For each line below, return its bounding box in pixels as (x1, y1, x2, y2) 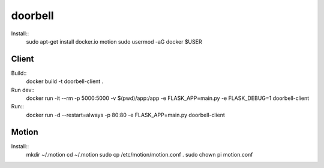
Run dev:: (11, 86, 35, 93)
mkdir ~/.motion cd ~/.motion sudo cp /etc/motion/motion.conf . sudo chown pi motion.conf (26, 151, 253, 158)
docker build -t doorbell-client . (26, 78, 104, 85)
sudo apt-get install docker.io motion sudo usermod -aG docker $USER (26, 38, 202, 45)
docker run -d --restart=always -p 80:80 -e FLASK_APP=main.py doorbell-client (26, 111, 225, 118)
